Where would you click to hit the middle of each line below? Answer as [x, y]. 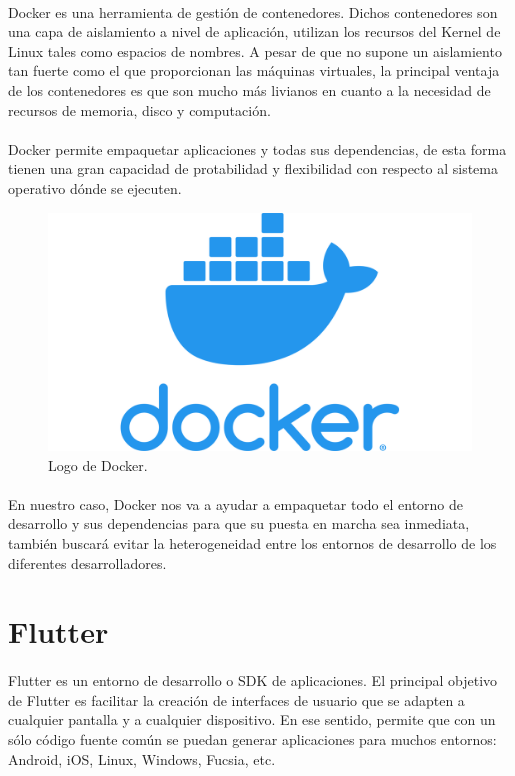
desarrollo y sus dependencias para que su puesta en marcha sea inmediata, [239, 523]
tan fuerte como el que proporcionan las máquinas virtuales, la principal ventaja [254, 70]
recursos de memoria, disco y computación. [139, 109]
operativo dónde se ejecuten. [95, 187]
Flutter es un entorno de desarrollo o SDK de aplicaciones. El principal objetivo [253, 680]
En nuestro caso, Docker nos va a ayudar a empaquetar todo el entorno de [236, 503]
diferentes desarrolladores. [87, 562]
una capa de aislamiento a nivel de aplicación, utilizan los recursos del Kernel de [254, 31]
